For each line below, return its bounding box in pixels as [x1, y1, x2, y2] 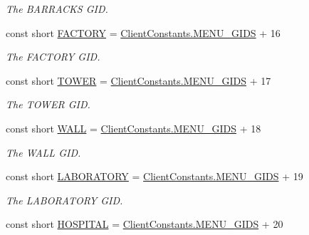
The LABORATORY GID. [6, 192, 123, 207]
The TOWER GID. [6, 97, 90, 112]
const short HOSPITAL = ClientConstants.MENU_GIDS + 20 [6, 216, 283, 231]
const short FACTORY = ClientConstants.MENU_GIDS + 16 [6, 25, 281, 40]
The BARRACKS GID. [6, 1, 108, 16]
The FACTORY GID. [6, 49, 100, 64]
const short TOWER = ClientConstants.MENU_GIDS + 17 [6, 73, 271, 88]
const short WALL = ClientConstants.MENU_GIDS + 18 [6, 120, 261, 135]
